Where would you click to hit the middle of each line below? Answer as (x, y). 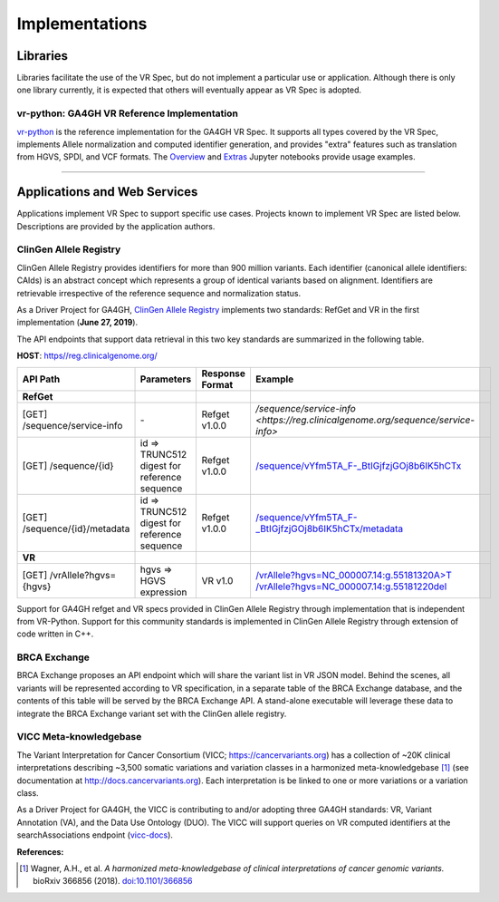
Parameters (166, 379)
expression (163, 592)
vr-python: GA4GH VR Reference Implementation (128, 113)
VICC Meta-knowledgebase (79, 737)
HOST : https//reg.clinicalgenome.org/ (87, 356)
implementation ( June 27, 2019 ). (77, 323)
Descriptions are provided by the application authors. (116, 226)
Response (224, 373)
